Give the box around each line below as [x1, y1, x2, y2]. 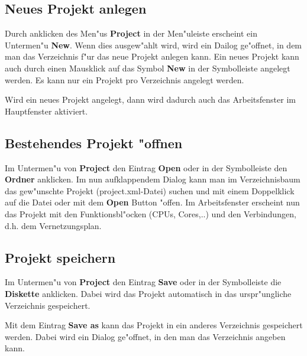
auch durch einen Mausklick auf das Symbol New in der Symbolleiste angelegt [5, 61, 290, 74]
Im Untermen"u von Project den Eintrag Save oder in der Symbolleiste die [5, 276, 282, 288]
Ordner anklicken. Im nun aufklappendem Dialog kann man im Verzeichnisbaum [5, 173, 300, 185]
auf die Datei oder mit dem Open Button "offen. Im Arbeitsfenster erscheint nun [5, 196, 300, 208]
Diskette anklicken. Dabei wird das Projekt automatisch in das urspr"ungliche [5, 287, 292, 299]
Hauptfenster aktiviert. [5, 104, 88, 117]
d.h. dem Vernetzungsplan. [5, 219, 102, 231]
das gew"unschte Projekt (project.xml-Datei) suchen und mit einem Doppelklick [5, 184, 295, 197]
